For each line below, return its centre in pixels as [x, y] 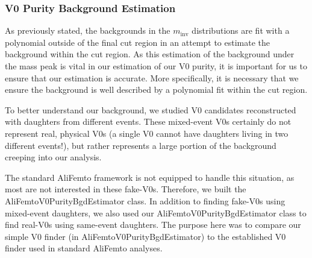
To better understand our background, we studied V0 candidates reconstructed [151, 109]
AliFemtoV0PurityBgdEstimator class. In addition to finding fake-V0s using [145, 200]
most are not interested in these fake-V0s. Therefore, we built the [126, 189]
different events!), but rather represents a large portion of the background [141, 145]
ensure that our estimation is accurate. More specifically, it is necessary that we [152, 77]
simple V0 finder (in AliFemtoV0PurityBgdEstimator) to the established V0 [145, 236]
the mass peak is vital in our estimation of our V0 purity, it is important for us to [156, 66]
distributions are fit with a [241, 30]
